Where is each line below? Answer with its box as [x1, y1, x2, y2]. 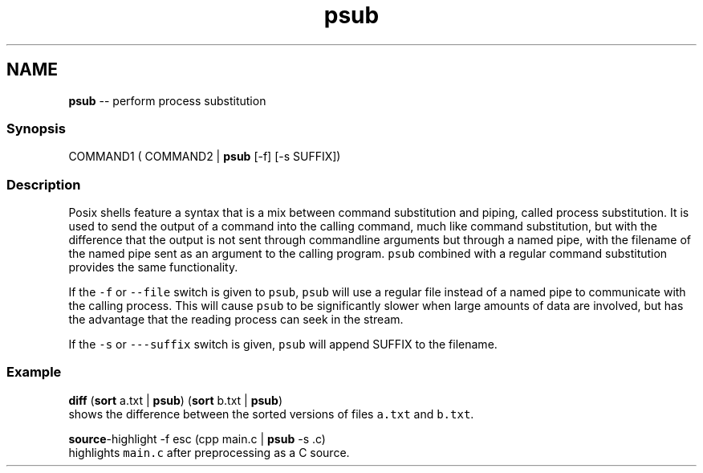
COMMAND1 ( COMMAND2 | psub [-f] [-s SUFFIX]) [68, 149, 341, 164]
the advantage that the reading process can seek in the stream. [68, 312, 404, 327]
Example [6, 364, 62, 381]
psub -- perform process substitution [68, 93, 266, 108]
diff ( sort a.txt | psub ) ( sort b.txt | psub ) [68, 393, 282, 407]
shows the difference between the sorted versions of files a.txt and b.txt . [68, 406, 474, 421]
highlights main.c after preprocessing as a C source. [68, 445, 350, 459]
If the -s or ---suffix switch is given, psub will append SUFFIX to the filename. [68, 337, 498, 352]
